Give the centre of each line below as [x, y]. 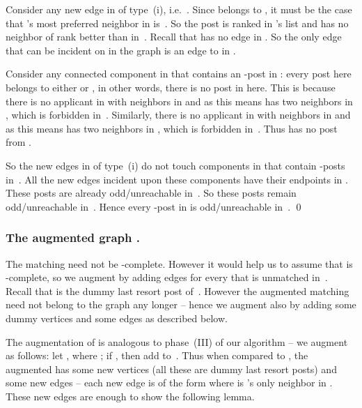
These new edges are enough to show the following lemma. [130, 396]
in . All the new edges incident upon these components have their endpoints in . [177, 179]
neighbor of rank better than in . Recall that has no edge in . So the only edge [174, 37]
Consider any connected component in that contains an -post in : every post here [179, 74]
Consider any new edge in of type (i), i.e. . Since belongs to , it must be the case [179, 9]
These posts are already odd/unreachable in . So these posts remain [151, 193]
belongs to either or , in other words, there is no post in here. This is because [171, 87]
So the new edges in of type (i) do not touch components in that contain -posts [175, 165]
